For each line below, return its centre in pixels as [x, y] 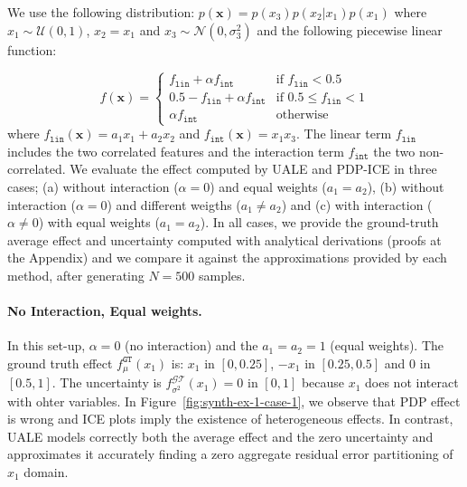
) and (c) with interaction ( [357, 204]
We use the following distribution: [101, 12]
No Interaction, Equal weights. [105, 311]
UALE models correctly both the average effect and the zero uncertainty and [220, 436]
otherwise [302, 115]
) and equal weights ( [268, 186]
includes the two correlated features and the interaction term [176, 151]
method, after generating [76, 275]
